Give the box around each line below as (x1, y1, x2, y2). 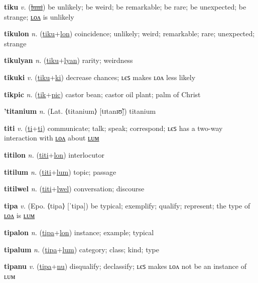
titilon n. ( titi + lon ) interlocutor (4, 149, 104, 160)
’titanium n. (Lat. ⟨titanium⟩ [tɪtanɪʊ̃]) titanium (4, 106, 156, 116)
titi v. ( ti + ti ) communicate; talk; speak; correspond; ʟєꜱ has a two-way (4, 122, 223, 133)
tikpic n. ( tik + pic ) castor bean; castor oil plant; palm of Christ (4, 89, 201, 99)
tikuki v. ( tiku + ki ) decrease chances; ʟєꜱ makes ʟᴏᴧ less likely (4, 72, 196, 82)
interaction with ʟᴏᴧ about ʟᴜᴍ (4, 132, 99, 143)
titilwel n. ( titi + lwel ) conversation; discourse (4, 183, 145, 194)
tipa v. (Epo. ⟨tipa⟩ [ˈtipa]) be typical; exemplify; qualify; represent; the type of (4, 200, 250, 210)
